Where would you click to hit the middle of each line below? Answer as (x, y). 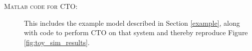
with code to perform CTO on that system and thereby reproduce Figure (136, 32)
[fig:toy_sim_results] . (57, 42)
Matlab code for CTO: (41, 6)
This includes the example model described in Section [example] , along (132, 23)
